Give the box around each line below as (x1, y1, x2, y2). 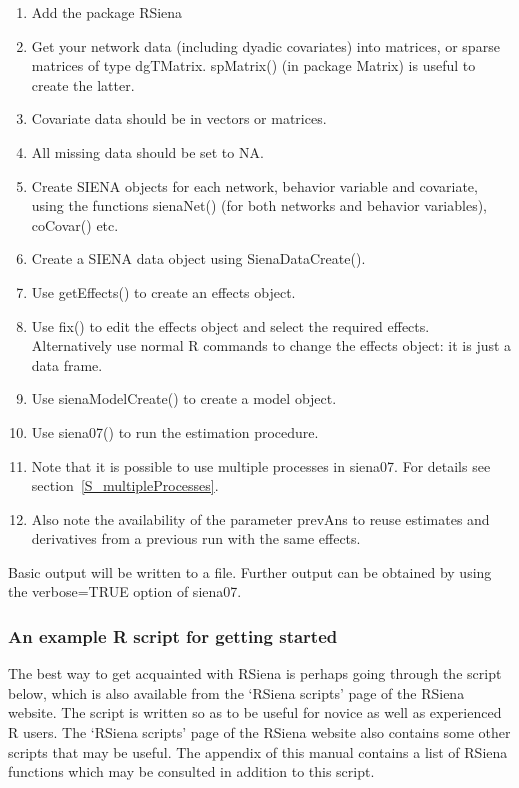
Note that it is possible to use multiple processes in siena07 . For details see (31, 455, 491, 476)
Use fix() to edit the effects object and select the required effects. (31, 315, 430, 336)
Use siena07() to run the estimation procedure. (31, 421, 319, 442)
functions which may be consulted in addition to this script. (8, 761, 375, 782)
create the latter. (31, 74, 135, 95)
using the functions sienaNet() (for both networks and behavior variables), (31, 195, 488, 216)
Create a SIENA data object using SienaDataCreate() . (31, 248, 366, 269)
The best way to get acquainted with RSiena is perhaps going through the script (8, 663, 502, 684)
